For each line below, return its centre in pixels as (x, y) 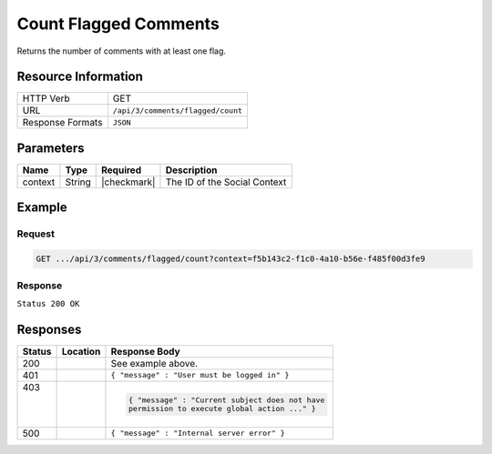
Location (81, 351)
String (78, 182)
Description (191, 170)
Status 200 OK (48, 303)
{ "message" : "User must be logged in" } (200, 375)
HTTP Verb (46, 98)
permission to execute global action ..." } (222, 408)
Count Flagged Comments (118, 24)
